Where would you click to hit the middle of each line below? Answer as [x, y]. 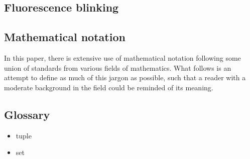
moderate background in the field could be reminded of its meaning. [109, 87]
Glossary [27, 114]
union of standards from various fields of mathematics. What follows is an [118, 67]
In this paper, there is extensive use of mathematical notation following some [122, 57]
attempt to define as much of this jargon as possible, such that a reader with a [125, 77]
